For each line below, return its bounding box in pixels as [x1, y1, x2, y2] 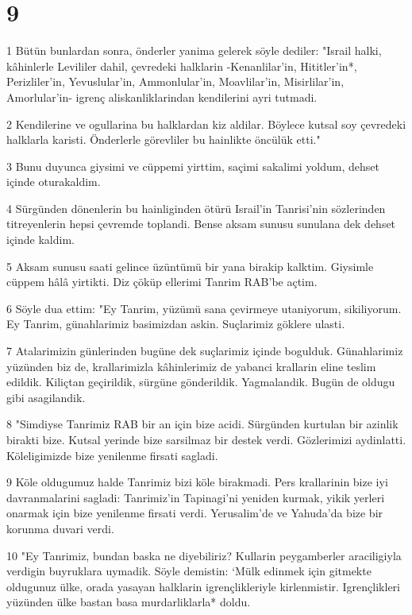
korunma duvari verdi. [6, 520, 114, 536]
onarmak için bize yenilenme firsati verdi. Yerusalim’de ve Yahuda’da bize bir [6, 505, 383, 521]
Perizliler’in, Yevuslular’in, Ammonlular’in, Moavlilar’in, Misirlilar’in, [6, 73, 345, 90]
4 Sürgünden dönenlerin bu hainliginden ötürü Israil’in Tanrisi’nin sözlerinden [6, 199, 386, 216]
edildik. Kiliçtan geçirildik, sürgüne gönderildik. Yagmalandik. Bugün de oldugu [6, 373, 395, 390]
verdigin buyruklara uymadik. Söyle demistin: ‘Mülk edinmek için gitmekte [6, 563, 372, 579]
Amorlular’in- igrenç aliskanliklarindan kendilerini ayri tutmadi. [6, 88, 318, 105]
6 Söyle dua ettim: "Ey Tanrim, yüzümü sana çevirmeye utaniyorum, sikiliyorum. [6, 300, 402, 316]
